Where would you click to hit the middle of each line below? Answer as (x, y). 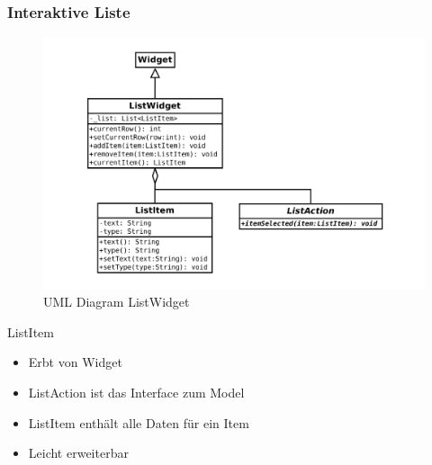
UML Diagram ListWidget (117, 302)
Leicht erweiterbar (78, 453)
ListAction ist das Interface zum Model (136, 392)
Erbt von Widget (75, 362)
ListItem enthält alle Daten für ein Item (139, 422)
